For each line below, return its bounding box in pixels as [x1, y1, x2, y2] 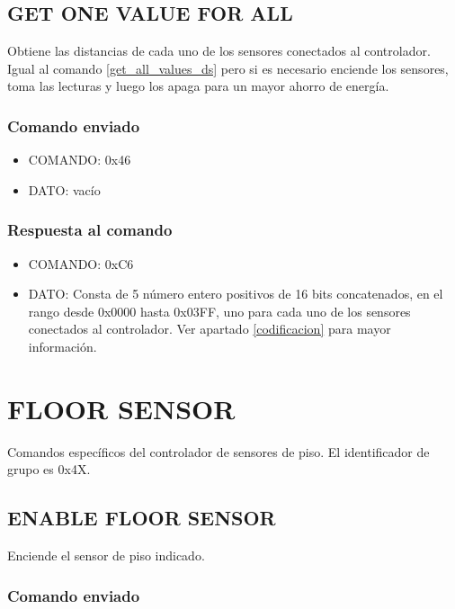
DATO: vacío [28, 180, 101, 199]
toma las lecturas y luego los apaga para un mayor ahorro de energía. [7, 76, 389, 95]
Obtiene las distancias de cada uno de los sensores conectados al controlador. [7, 41, 431, 60]
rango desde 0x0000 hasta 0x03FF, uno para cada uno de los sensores [28, 301, 411, 320]
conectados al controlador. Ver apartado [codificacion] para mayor [28, 319, 391, 338]
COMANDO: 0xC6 [28, 254, 134, 273]
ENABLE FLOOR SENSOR [7, 504, 276, 532]
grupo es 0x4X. [7, 460, 91, 479]
